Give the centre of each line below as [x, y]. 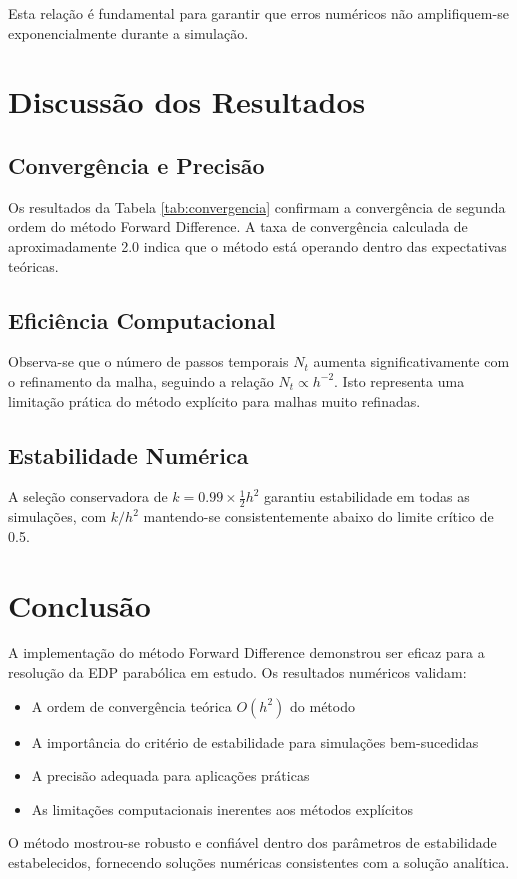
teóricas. [33, 265]
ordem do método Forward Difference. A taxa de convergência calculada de [238, 226]
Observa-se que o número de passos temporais [148, 361]
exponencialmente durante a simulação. [128, 32]
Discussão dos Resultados [187, 101]
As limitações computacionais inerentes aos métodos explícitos [222, 808]
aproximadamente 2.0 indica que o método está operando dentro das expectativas [257, 245]
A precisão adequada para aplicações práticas [170, 775]
